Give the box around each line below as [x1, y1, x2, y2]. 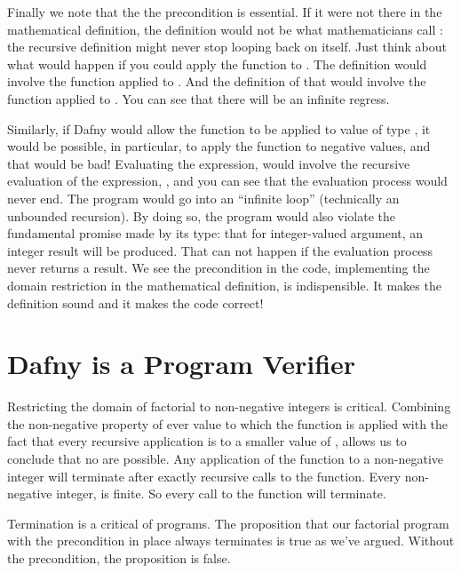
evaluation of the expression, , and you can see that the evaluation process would [7, 171, 448, 190]
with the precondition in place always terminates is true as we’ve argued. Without [7, 531, 455, 550]
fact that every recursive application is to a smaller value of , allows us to [7, 432, 407, 450]
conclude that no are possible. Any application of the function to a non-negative [7, 450, 444, 467]
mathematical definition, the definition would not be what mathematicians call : [7, 20, 443, 38]
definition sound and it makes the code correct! [7, 293, 264, 312]
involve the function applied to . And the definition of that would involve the [7, 72, 426, 91]
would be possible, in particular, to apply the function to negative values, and [7, 137, 431, 155]
